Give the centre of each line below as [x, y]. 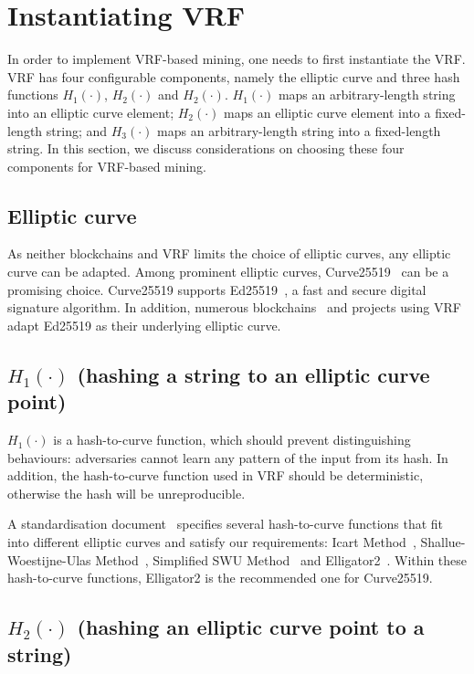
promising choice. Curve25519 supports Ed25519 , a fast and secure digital [217, 289]
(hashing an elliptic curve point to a [251, 627]
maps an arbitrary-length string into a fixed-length [299, 130]
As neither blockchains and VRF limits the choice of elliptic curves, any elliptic [229, 253]
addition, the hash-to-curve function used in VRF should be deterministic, [216, 475]
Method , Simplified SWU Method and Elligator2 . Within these [281, 559]
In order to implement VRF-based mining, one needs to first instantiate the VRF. [237, 59]
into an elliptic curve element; [91, 112]
